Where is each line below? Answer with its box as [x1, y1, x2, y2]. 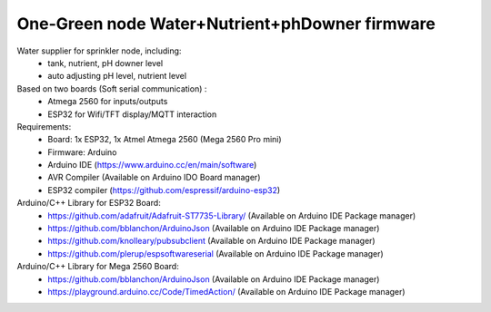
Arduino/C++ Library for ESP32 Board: [16, 198, 161, 209]
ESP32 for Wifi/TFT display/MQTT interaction [47, 109, 217, 120]
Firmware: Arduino [47, 146, 117, 158]
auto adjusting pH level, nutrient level [47, 71, 186, 82]
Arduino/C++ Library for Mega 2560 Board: [16, 261, 179, 272]
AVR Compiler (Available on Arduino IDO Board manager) [47, 172, 261, 183]
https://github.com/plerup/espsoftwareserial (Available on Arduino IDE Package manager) [47, 248, 384, 258]
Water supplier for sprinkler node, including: [16, 45, 182, 56]
